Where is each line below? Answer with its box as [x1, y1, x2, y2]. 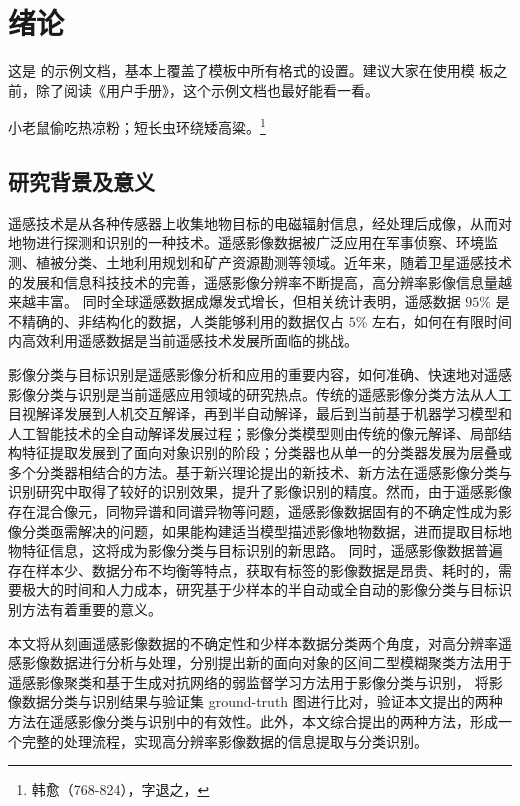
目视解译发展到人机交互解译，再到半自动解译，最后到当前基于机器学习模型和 [8, 403, 512, 424]
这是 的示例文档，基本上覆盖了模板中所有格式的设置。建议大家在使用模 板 [8, 60, 494, 81]
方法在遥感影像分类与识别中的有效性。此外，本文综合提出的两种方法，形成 [8, 711, 498, 732]
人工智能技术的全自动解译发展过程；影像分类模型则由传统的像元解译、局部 [8, 422, 498, 443]
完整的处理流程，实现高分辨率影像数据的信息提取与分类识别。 [21, 730, 428, 751]
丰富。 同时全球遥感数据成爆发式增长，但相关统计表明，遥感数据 [35, 291, 461, 312]
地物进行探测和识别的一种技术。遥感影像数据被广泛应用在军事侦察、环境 [8, 232, 484, 253]
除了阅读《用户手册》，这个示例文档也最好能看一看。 [35, 79, 379, 100]
